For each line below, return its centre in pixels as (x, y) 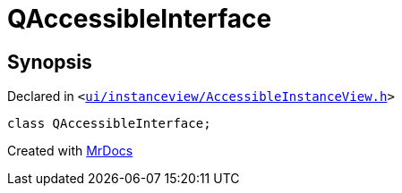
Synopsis (50, 62)
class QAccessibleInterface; (109, 124)
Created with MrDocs (70, 151)
